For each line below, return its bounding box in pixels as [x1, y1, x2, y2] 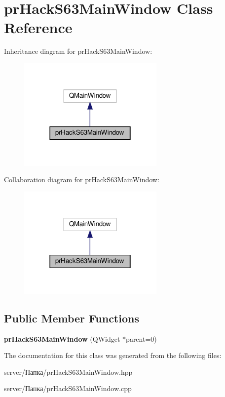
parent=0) [126, 333, 157, 344]
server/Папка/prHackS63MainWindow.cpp [4, 383, 132, 394]
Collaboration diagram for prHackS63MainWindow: [4, 174, 159, 185]
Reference [4, 17, 73, 38]
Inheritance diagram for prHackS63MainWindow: [4, 46, 152, 56]
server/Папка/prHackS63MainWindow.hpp [4, 366, 133, 377]
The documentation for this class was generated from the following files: [4, 350, 222, 360]
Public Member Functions [4, 310, 139, 325]
